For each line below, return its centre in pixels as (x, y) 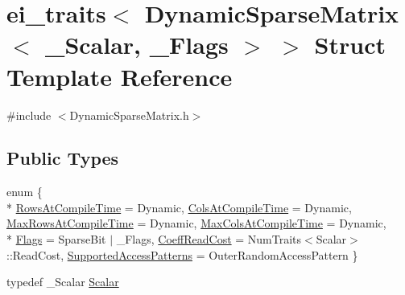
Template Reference (120, 76)
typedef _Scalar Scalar (63, 282)
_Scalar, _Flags (137, 45)
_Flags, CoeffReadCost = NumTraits (209, 239)
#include (29, 115)
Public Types (63, 158)
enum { (25, 192)
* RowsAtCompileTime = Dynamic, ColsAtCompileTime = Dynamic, (179, 207)
